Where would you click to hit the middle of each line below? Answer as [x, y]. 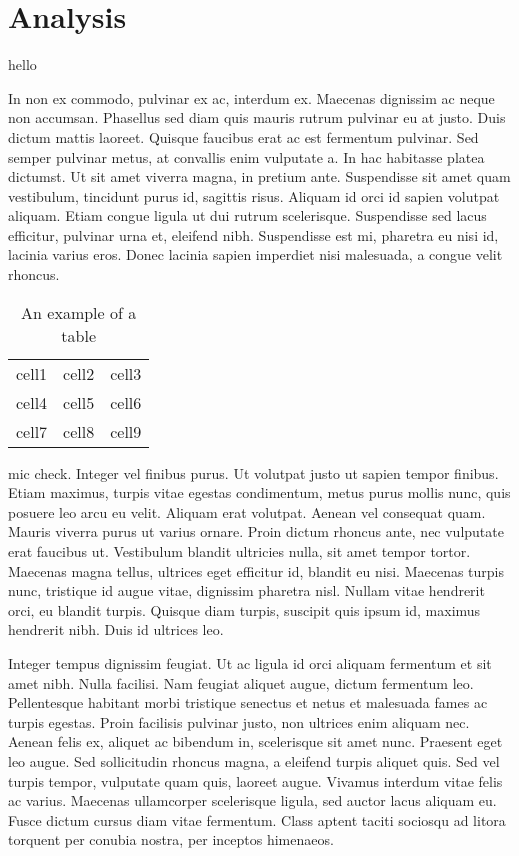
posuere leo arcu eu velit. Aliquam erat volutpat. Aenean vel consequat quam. [247, 511]
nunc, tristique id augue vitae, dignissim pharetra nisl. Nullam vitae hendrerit [246, 590]
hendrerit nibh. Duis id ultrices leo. [116, 629]
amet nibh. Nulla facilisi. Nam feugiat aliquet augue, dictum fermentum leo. [241, 682]
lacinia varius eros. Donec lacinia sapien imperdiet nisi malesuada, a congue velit [255, 254]
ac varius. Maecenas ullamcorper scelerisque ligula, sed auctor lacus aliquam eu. [252, 800]
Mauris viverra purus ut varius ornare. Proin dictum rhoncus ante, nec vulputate [256, 531]
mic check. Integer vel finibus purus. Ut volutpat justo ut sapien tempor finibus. [253, 472]
